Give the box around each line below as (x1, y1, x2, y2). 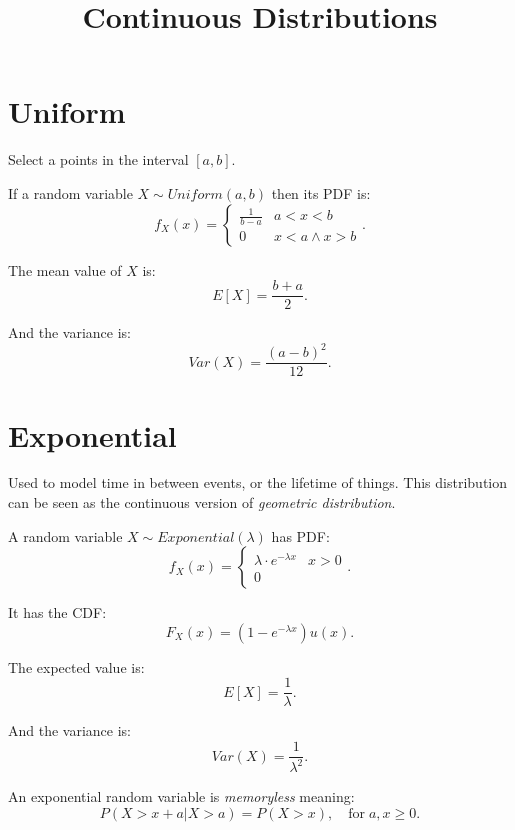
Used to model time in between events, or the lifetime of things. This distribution (8, 472, 507, 493)
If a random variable (8, 182, 133, 203)
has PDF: (271, 525, 330, 546)
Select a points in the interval (8, 149, 189, 170)
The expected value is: (8, 656, 145, 677)
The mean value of (8, 259, 122, 280)
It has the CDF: (8, 602, 107, 623)
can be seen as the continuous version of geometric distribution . (8, 492, 396, 513)
